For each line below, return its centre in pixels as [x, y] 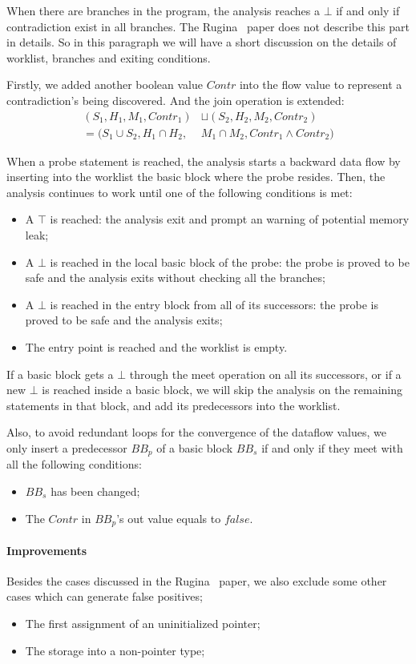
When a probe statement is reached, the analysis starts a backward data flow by [204, 161]
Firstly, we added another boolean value [105, 85]
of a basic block [195, 447]
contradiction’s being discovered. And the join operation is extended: [176, 100]
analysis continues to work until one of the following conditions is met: [180, 192]
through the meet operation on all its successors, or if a [265, 374]
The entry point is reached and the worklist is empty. [156, 346]
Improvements [47, 550]
